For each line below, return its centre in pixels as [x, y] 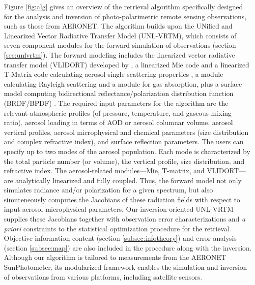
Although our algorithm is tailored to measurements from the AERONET [115, 257]
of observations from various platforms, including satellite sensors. [103, 276]
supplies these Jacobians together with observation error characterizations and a [125, 219]
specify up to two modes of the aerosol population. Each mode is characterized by [127, 151]
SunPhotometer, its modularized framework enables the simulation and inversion [126, 267]
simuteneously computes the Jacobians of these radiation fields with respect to [122, 199]
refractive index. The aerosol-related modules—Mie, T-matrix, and [104, 171]
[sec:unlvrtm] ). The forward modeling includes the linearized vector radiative [120, 54]
